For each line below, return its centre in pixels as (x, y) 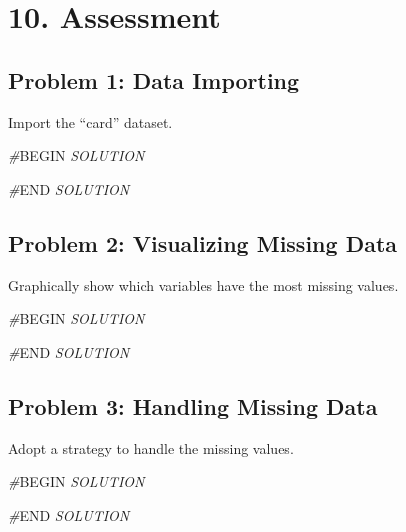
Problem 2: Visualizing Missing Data (203, 242)
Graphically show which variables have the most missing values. (203, 284)
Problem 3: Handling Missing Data (193, 405)
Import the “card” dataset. (90, 121)
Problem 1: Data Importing (154, 79)
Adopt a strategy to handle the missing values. (151, 447)
